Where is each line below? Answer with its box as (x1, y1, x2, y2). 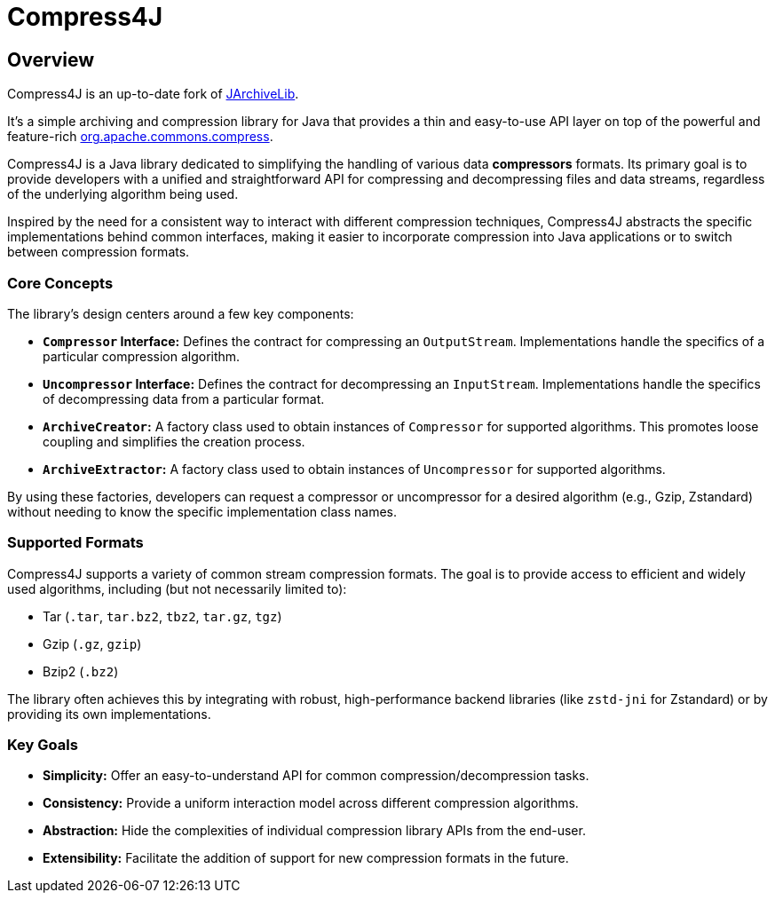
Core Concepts (7, 273, 114, 292)
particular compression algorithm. (43, 348, 241, 364)
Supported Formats (7, 533, 144, 552)
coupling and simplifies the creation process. (43, 433, 305, 449)
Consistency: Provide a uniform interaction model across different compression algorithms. (43, 795, 579, 811)
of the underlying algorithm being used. (7, 186, 239, 202)
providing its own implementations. (7, 706, 211, 722)
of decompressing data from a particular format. (43, 391, 325, 407)
